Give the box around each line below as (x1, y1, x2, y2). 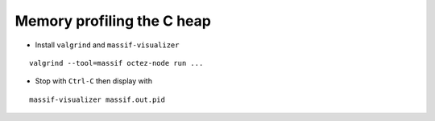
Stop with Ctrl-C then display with (35, 76, 153, 86)
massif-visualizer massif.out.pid (29, 95, 165, 104)
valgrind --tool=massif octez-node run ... (29, 58, 204, 67)
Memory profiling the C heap (14, 12, 211, 30)
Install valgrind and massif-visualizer (35, 40, 180, 50)
